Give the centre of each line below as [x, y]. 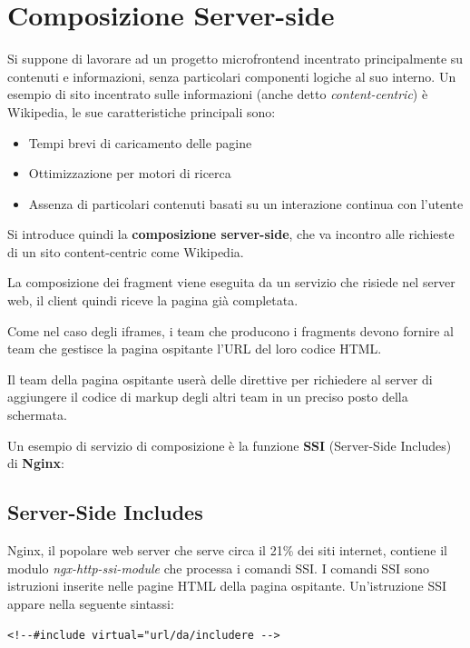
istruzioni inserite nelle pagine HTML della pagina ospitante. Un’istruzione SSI [227, 586]
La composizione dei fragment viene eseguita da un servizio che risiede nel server [231, 282]
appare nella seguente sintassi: [91, 603]
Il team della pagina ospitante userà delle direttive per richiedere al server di [220, 379]
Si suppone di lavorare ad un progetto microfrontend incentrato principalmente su [235, 59]
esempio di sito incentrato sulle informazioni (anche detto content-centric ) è [218, 94]
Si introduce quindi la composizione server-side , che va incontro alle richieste [231, 234]
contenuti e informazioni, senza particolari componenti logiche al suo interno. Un [232, 76]
